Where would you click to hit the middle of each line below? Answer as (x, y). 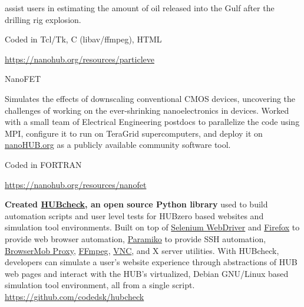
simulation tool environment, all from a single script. (100, 285)
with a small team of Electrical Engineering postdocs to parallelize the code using (152, 122)
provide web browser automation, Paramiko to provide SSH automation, (136, 238)
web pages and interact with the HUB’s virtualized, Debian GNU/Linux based (147, 273)
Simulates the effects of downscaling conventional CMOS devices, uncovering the (150, 98)
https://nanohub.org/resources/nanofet (76, 184)
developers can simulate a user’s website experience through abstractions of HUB (151, 262)
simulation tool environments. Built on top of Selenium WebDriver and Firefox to (152, 227)
